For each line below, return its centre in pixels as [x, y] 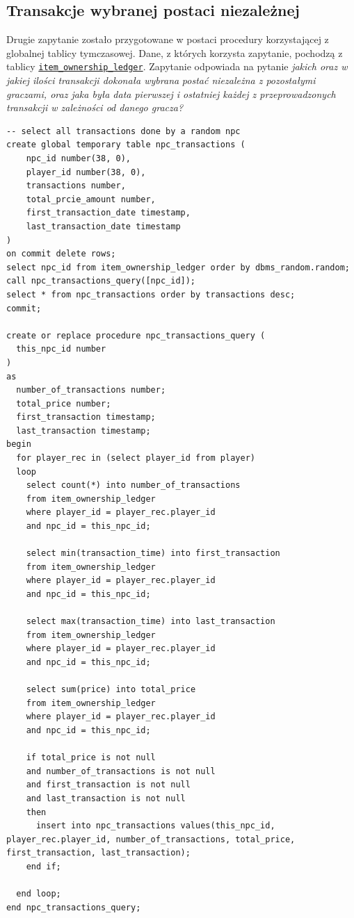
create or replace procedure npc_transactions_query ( [136, 335]
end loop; [39, 894]
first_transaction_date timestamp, [108, 213]
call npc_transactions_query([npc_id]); [101, 281]
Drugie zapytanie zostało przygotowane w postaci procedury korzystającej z [168, 39]
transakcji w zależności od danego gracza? [95, 107]
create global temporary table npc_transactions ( [126, 145]
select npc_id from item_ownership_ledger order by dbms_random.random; [178, 267]
